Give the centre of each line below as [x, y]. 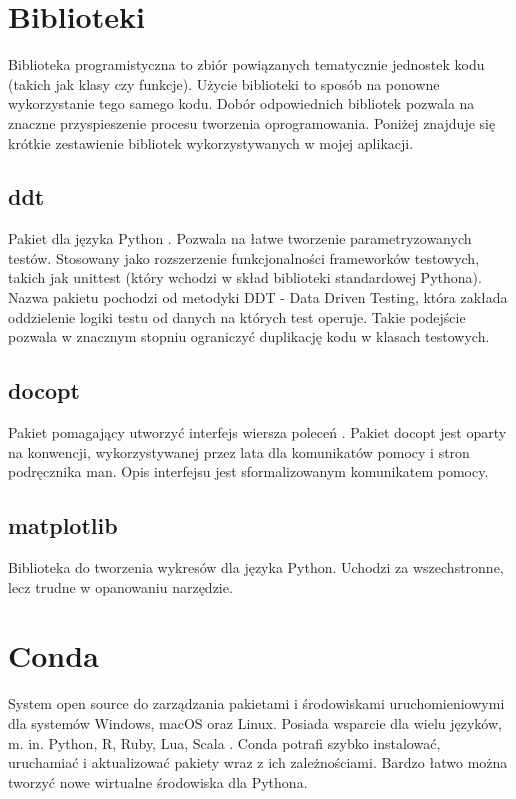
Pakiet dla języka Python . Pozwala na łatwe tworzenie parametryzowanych [240, 238]
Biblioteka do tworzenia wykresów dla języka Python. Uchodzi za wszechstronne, [256, 567]
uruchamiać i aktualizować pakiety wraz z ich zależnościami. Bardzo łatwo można [258, 762]
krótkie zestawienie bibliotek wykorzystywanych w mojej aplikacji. [211, 142]
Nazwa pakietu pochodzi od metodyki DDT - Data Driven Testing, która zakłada [258, 297]
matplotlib [63, 525]
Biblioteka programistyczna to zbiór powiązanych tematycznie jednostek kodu [246, 64]
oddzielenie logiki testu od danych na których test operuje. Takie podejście [237, 316]
